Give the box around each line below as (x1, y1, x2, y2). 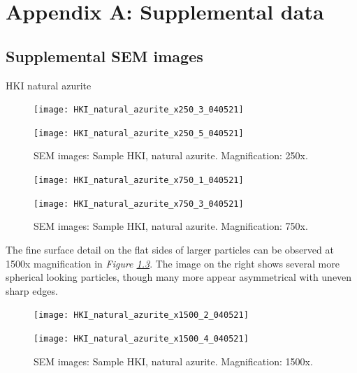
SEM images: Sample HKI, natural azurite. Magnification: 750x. (34, 219, 308, 233)
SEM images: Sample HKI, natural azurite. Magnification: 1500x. (34, 353, 313, 368)
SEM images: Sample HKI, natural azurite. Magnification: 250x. (34, 148, 308, 163)
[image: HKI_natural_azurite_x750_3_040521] (34, 198, 244, 209)
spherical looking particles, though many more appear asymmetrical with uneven (6, 270, 352, 284)
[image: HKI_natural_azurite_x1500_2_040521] (34, 310, 249, 321)
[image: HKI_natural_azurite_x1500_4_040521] (34, 334, 249, 344)
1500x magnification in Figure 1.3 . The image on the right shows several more (6, 256, 340, 270)
